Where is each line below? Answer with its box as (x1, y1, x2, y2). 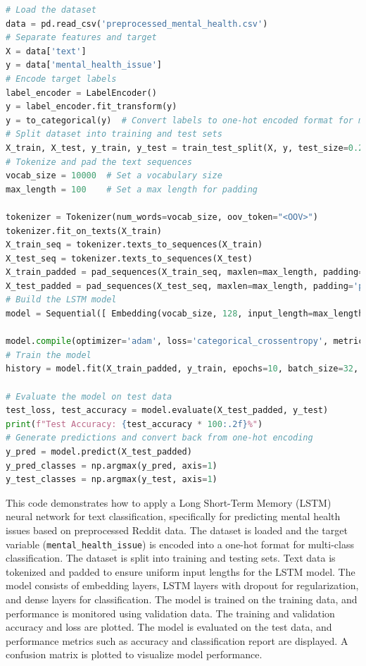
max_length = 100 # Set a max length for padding (6, 184, 258, 195)
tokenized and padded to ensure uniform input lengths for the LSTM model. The (6, 564, 355, 579)
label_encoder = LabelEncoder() (6, 87, 157, 98)
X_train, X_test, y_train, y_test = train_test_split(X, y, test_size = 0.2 (6, 142, 364, 153)
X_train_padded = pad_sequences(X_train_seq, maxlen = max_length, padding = (6, 267, 364, 278)
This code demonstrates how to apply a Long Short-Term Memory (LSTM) (6, 495, 332, 510)
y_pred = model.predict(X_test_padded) (6, 447, 192, 457)
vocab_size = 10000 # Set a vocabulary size (6, 171, 222, 181)
